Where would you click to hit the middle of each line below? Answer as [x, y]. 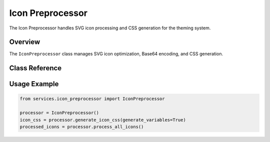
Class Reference [35, 68]
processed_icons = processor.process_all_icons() [82, 127]
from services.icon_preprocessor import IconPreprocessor [92, 99]
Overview [25, 42]
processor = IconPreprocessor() [59, 113]
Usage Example [34, 84]
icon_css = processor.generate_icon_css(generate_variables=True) [103, 120]
